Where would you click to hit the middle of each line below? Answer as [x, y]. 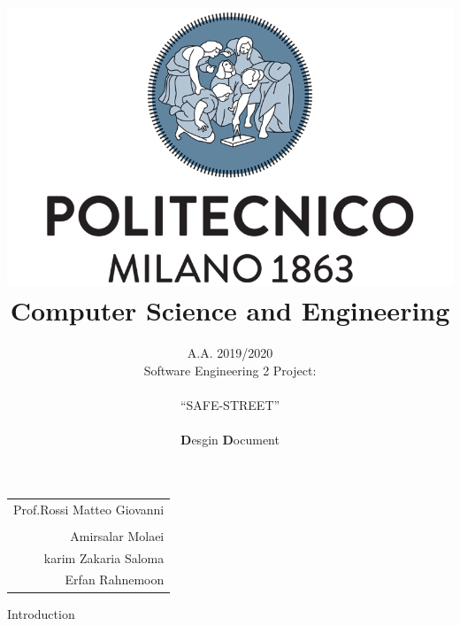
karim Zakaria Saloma [104, 557]
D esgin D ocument [230, 440]
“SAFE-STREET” [230, 405]
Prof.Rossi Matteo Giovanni [89, 509]
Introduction [41, 613]
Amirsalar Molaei [117, 535]
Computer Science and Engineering [230, 310]
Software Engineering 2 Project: [230, 370]
